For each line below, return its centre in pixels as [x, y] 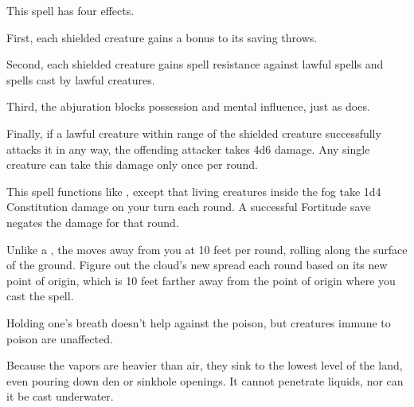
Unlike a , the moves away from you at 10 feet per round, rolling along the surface [207, 249]
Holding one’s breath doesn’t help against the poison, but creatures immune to [199, 322]
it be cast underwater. [60, 396]
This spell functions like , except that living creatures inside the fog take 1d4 [194, 191]
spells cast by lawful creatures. [81, 79]
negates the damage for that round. [93, 222]
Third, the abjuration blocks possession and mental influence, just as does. [188, 106]
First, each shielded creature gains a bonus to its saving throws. [162, 37]
